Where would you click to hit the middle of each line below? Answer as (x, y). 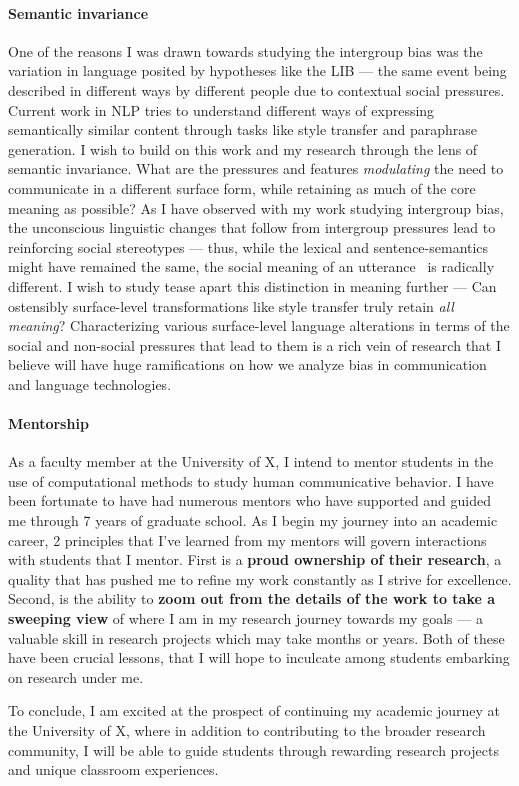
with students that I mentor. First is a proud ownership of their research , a (255, 559)
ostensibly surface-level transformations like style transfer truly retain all (231, 305)
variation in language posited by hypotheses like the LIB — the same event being (257, 70)
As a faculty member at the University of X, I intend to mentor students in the (251, 461)
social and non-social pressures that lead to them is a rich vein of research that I (255, 344)
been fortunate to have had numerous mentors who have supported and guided (250, 500)
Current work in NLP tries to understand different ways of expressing (221, 109)
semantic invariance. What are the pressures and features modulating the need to (256, 168)
